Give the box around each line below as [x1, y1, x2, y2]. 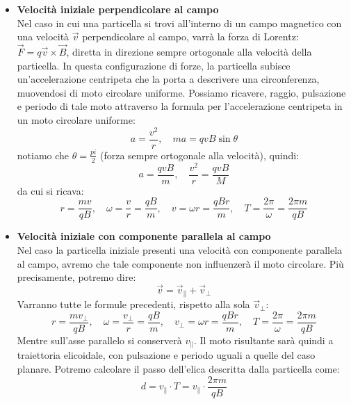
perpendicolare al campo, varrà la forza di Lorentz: [82, 29, 299, 44]
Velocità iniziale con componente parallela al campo [17, 229, 271, 243]
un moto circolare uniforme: [17, 112, 136, 127]
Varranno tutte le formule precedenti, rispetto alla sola [17, 297, 250, 312]
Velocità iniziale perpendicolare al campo [17, 2, 219, 16]
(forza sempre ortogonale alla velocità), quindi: [99, 147, 300, 162]
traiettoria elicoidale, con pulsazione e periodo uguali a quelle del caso [17, 348, 316, 362]
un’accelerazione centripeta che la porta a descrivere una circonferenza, [17, 72, 320, 86]
